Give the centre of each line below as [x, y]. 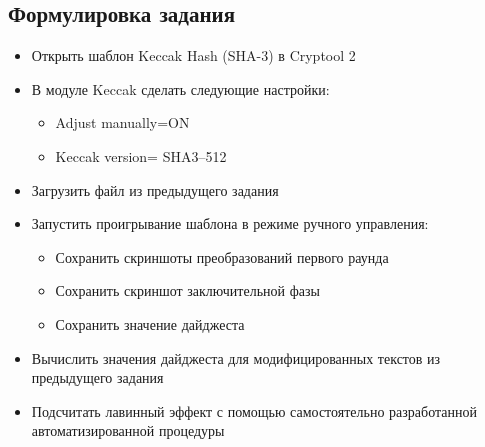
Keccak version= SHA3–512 [141, 155]
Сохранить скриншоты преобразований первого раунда [222, 256]
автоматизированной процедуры [128, 430]
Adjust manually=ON [122, 122]
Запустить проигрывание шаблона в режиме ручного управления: [230, 223]
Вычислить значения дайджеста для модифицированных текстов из [236, 357]
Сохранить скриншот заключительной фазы [187, 290]
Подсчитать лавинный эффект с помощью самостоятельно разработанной [254, 410]
